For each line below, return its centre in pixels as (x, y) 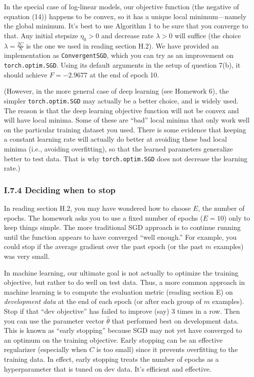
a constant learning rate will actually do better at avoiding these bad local (115, 139)
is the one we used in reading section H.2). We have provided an (122, 45)
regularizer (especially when (46, 349)
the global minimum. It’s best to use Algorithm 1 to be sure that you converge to (126, 26)
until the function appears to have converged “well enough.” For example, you (120, 237)
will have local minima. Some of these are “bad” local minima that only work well (127, 120)
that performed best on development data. (175, 320)
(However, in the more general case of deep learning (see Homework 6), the (116, 91)
